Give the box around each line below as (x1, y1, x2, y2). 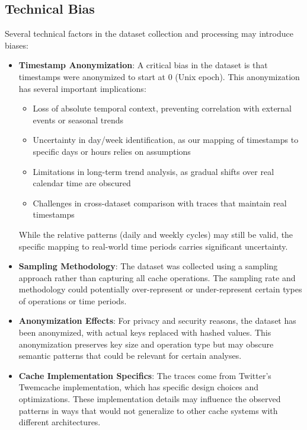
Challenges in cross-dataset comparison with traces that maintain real (33, 196, 287, 209)
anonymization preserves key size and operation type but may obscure (18, 337, 274, 350)
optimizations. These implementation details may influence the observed (18, 393, 281, 405)
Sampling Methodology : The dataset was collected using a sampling (18, 260, 278, 272)
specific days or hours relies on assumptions (33, 145, 191, 157)
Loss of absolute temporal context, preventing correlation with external (33, 102, 292, 114)
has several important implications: (18, 82, 146, 94)
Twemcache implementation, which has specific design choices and (18, 381, 259, 393)
